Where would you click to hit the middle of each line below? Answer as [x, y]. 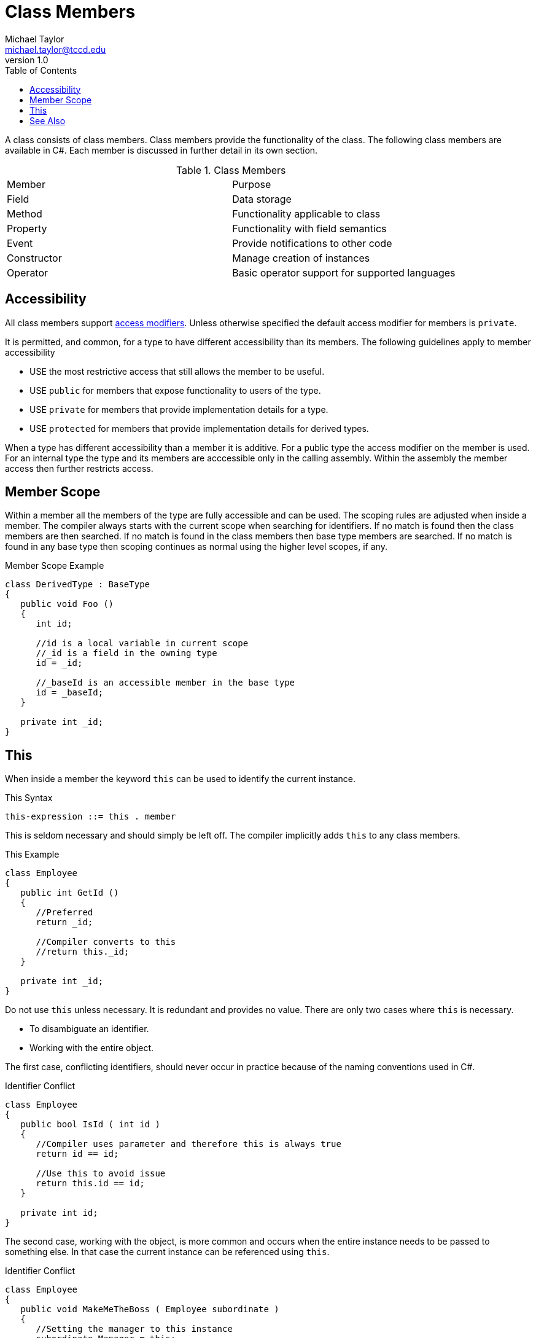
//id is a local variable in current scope [142, 644]
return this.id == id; [90, 1183]
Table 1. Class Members [231, 170]
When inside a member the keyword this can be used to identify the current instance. [180, 779]
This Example [32, 855]
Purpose [252, 184]
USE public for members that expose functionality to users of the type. [175, 390]
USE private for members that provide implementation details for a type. [179, 409]
